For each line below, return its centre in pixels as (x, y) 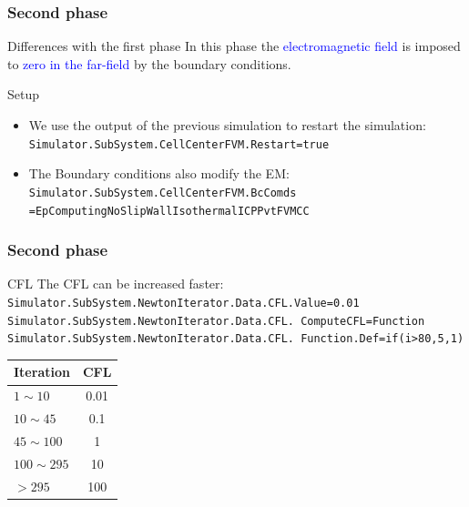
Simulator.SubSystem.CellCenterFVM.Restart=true (179, 144)
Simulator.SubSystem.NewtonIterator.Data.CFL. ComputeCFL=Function (216, 321)
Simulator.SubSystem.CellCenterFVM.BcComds (163, 193)
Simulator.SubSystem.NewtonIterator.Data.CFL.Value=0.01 (184, 303)
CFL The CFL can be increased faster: (116, 284)
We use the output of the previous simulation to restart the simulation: (227, 125)
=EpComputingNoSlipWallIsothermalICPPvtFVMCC (169, 211)
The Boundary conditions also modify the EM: (159, 173)
